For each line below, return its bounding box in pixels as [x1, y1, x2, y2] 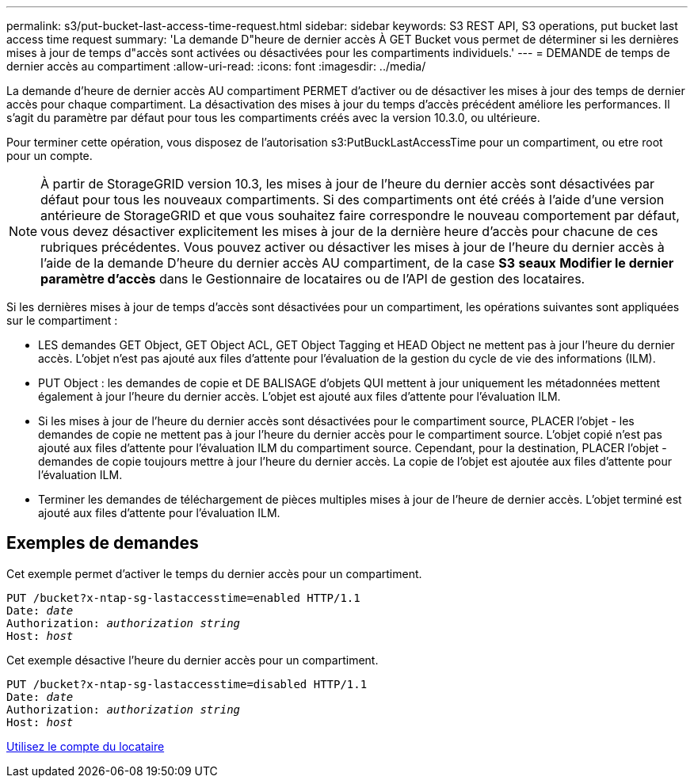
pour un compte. [6, 149, 93, 162]
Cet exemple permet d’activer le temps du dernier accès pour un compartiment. [6, 566, 422, 580]
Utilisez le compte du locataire [6, 739, 165, 753]
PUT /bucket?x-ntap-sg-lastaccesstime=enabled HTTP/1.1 [6, 591, 360, 604]
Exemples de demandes [6, 533, 199, 554]
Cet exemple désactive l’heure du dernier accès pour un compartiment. [6, 653, 379, 667]
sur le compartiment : [6, 314, 118, 327]
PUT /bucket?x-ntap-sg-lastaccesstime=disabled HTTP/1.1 [6, 677, 368, 691]
